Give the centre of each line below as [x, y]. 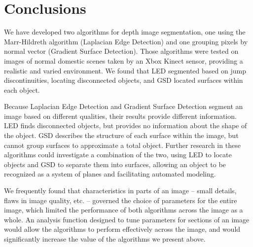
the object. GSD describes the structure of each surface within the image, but [121, 135]
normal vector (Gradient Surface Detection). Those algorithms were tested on [121, 51]
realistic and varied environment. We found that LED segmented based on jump [125, 70]
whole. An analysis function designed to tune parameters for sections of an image [127, 219]
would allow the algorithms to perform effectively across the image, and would [122, 229]
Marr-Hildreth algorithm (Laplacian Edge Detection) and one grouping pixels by [126, 41]
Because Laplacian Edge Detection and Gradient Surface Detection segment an [124, 106]
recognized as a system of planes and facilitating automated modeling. [110, 174]
